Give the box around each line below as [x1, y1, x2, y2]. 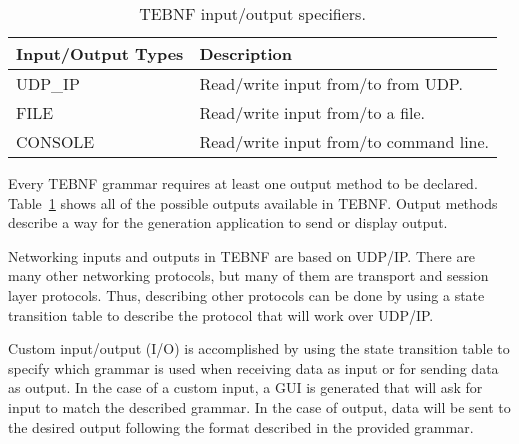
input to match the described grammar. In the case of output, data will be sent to [8, 396, 511, 417]
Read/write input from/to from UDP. [199, 72, 463, 95]
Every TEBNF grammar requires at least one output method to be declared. [8, 173, 478, 193]
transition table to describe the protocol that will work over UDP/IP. [8, 304, 434, 325]
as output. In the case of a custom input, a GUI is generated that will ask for [8, 377, 483, 398]
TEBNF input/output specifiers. [139, 2, 366, 25]
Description [199, 42, 292, 65]
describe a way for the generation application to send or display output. [8, 212, 448, 233]
